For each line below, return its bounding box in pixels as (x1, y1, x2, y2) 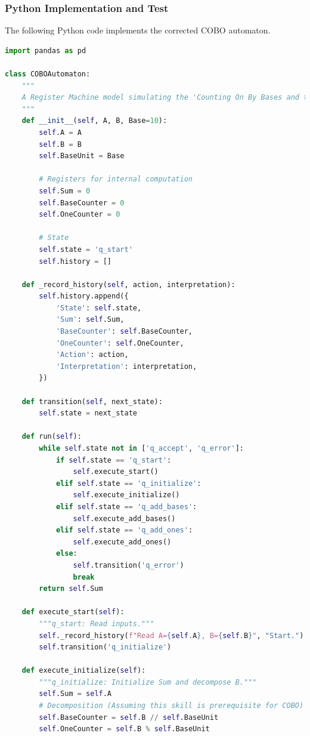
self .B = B (39, 140, 82, 149)
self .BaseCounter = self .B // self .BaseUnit (39, 713, 219, 722)
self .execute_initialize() (73, 491, 180, 500)
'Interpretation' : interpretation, (55, 362, 197, 371)
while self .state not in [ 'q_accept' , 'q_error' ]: (39, 444, 244, 452)
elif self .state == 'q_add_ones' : (55, 526, 193, 535)
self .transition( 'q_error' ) (73, 561, 184, 569)
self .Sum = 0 (39, 186, 91, 195)
